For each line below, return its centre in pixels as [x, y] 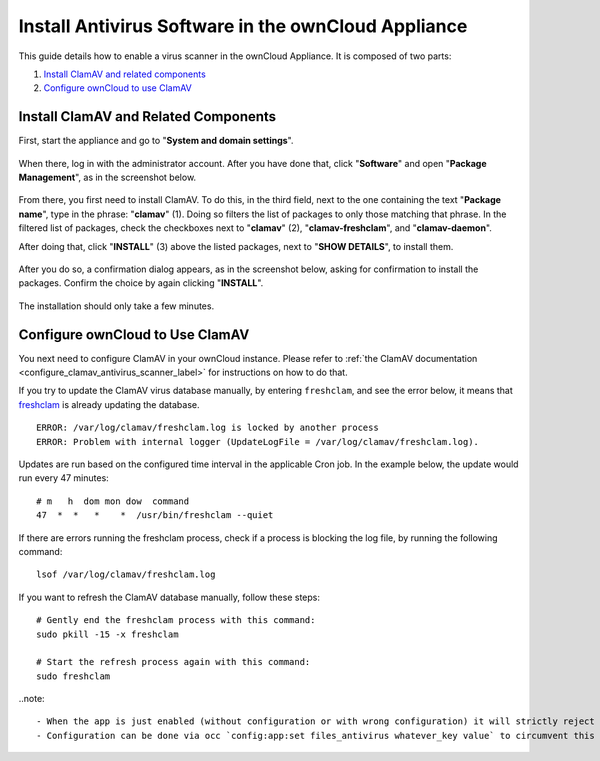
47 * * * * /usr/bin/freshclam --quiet [155, 515]
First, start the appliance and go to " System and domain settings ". [156, 141]
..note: [31, 699]
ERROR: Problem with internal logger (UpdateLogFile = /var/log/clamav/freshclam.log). [258, 441]
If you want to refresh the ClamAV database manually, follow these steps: [169, 597]
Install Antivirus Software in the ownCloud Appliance [243, 26]
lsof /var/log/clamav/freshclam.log [126, 574]
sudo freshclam [73, 676]
